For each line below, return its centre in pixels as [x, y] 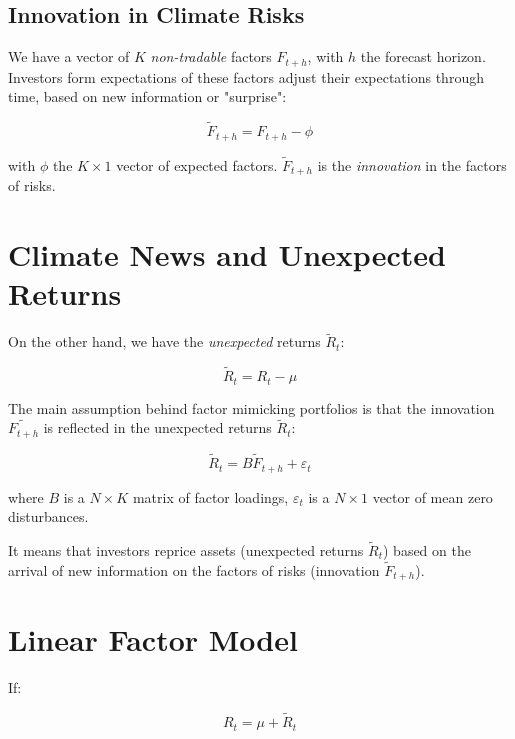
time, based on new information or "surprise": [147, 96]
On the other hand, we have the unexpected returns [164, 341]
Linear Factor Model [153, 639]
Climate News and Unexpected [227, 253]
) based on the [427, 549]
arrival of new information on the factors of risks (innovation [194, 569]
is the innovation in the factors [412, 164]
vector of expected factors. [197, 164]
